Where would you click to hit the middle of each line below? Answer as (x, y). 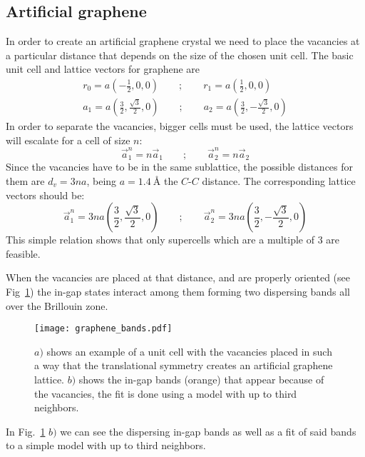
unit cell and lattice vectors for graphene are (103, 69)
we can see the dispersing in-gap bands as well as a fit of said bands (208, 431)
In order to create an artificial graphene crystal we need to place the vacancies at (183, 41)
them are (25, 181)
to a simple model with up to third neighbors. (106, 445)
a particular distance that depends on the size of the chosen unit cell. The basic (180, 55)
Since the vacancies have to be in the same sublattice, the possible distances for (180, 167)
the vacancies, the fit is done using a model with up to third (166, 393)
